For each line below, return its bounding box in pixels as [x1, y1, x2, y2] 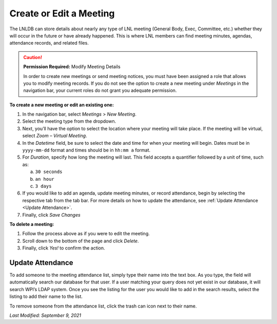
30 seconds [35, 169, 63, 175]
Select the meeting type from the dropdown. [22, 118, 116, 124]
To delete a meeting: [9, 221, 54, 227]
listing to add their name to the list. [9, 293, 83, 300]
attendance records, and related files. [9, 40, 89, 46]
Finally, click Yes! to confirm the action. [22, 245, 105, 251]
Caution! [23, 54, 43, 60]
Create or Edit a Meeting [9, 8, 115, 19]
